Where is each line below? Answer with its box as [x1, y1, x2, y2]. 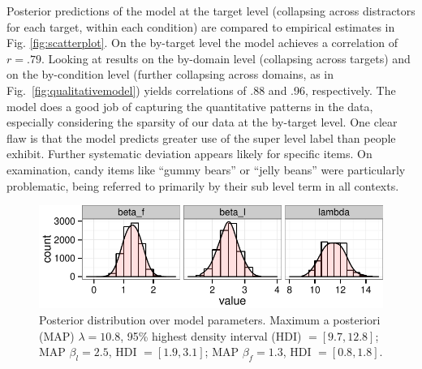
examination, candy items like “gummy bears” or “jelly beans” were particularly [6, 161, 406, 178]
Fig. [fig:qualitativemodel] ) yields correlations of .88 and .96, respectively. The [6, 81, 396, 98]
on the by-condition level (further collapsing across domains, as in [6, 66, 334, 83]
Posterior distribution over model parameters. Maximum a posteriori [39, 311, 381, 328]
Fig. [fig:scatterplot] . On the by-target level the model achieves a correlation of [6, 34, 398, 51]
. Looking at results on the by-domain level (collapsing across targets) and [41, 49, 411, 67]
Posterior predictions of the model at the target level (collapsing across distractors [6, 2, 416, 19]
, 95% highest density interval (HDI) [120, 327, 302, 344]
